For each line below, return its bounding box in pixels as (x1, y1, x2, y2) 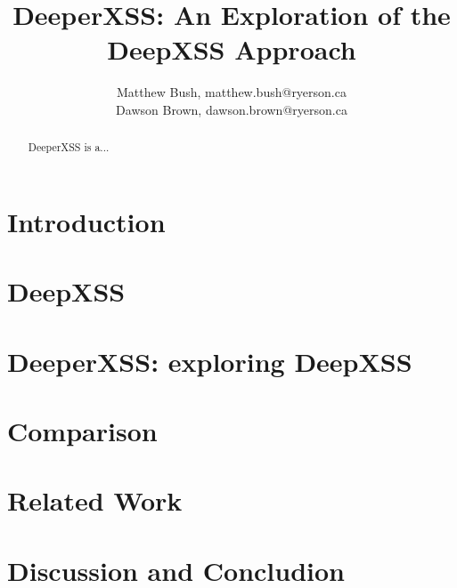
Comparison (7, 413, 158, 449)
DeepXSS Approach (107, 31, 356, 68)
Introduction (7, 203, 166, 239)
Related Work (7, 482, 183, 519)
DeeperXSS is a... (28, 140, 110, 155)
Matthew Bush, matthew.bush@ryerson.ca (117, 83, 347, 101)
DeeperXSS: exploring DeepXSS (7, 342, 412, 379)
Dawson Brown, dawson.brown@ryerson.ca (116, 100, 347, 118)
